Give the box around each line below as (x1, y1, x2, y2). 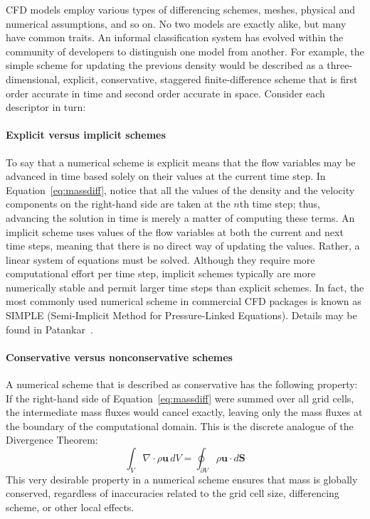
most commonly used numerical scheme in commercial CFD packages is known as (6, 294, 361, 309)
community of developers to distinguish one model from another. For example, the (6, 43, 364, 58)
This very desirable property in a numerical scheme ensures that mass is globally (6, 471, 358, 486)
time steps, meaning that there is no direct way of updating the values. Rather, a (6, 238, 360, 253)
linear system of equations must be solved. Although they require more (6, 252, 315, 267)
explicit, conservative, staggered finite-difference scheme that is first (63, 71, 358, 86)
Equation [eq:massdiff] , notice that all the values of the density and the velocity (6, 182, 355, 197)
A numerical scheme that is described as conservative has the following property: (6, 377, 358, 392)
